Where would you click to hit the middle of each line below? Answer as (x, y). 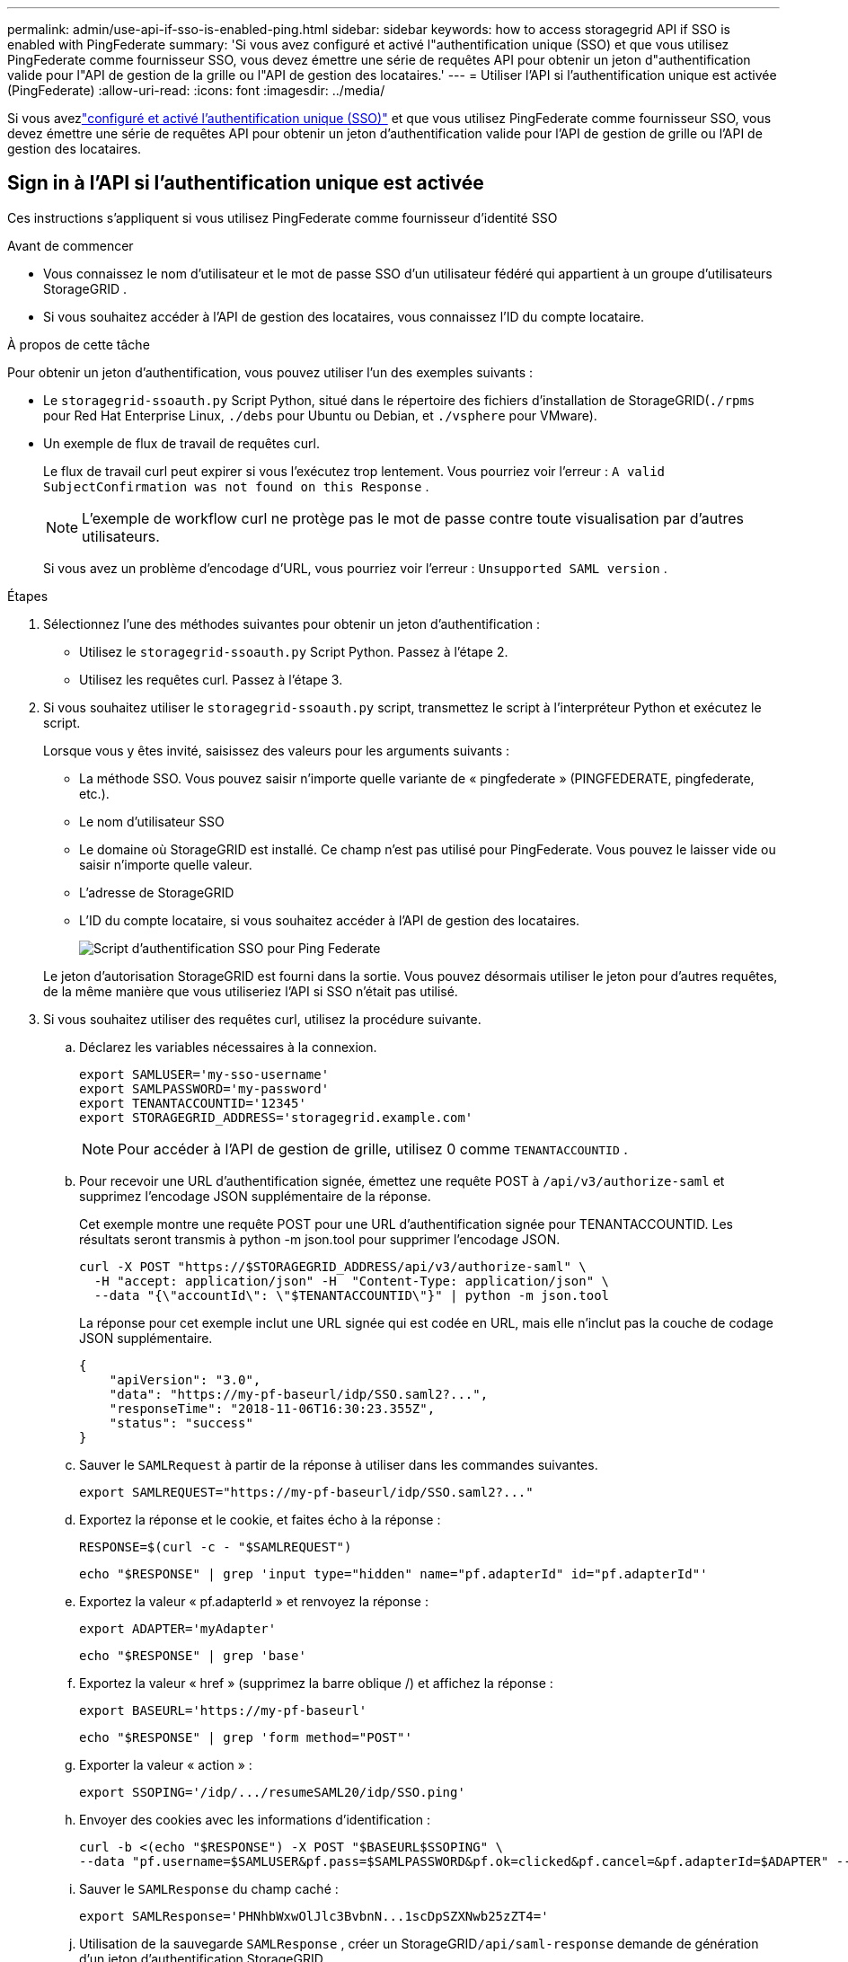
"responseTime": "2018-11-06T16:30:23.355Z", (272, 1408)
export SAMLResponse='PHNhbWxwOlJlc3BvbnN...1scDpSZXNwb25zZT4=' (314, 1916)
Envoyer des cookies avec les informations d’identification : (255, 1819)
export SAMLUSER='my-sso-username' (204, 1074)
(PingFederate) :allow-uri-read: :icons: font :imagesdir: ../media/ (196, 90)
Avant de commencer (71, 245)
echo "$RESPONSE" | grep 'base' (193, 1655)
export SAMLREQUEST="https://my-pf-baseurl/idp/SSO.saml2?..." (306, 1492)
